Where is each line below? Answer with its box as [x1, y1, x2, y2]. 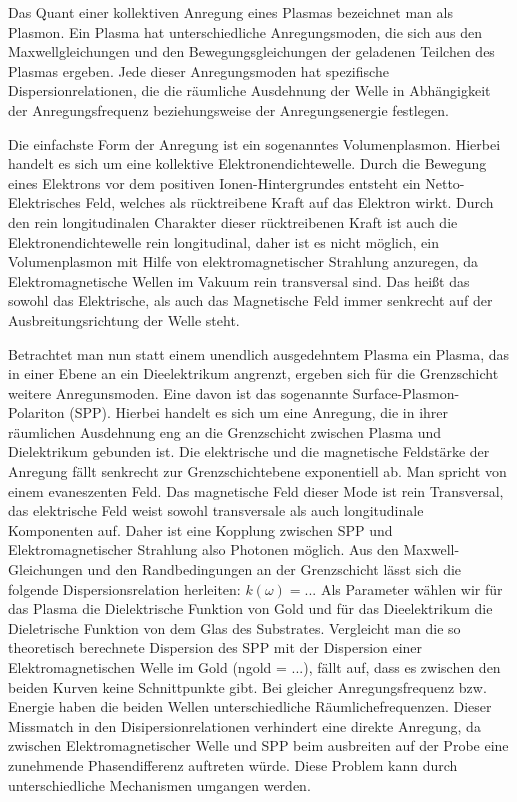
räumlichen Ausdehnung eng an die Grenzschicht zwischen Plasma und [8, 421, 442, 442]
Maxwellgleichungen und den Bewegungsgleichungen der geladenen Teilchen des [8, 41, 495, 62]
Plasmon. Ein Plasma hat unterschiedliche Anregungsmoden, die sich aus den [8, 21, 483, 42]
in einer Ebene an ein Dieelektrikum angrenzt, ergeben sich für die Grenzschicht [8, 363, 499, 384]
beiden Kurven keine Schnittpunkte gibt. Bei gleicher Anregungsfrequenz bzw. [8, 676, 487, 697]
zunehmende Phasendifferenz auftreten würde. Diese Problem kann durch [8, 754, 458, 775]
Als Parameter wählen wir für [320, 578, 503, 599]
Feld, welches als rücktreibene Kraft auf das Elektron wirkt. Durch [85, 192, 494, 213]
